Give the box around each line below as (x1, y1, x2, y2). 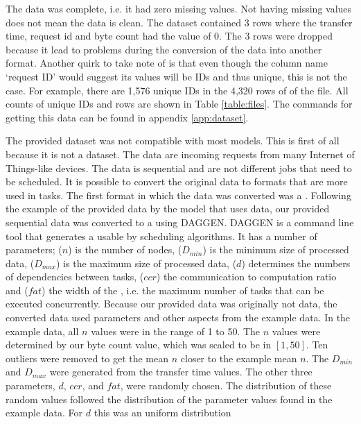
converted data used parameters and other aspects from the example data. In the (6, 310, 351, 325)
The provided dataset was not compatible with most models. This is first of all (6, 133, 340, 148)
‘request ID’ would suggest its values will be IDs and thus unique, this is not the (6, 69, 347, 83)
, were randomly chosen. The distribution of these (120, 378, 332, 393)
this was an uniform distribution (94, 405, 231, 420)
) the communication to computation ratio (156, 269, 337, 284)
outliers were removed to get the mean (6, 350, 169, 365)
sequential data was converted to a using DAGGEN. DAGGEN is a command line (6, 214, 354, 229)
